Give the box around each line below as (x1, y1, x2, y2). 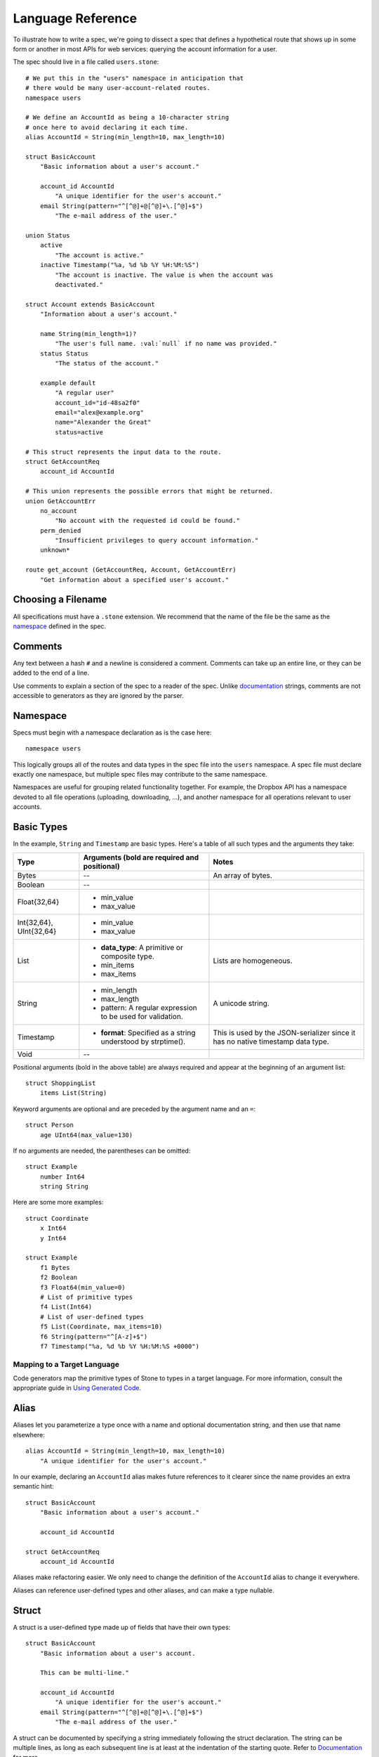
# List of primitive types (39, 1293, 133, 1301)
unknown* (39, 546, 70, 555)
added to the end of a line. (13, 668, 89, 677)
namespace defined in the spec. (13, 622, 107, 630)
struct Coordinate (25, 1214, 89, 1222)
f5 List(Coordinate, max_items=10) (39, 1323, 163, 1331)
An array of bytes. (213, 870, 273, 880)
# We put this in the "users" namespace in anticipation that (25, 74, 244, 82)
